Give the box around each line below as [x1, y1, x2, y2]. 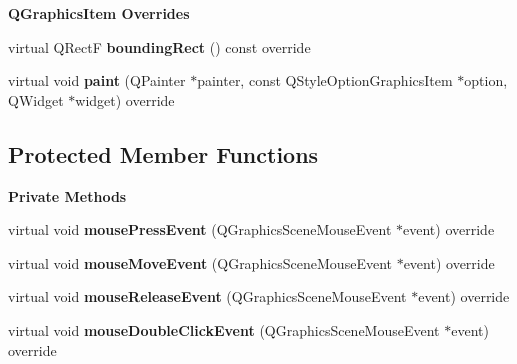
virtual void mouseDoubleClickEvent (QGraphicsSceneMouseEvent [8, 319, 440, 340]
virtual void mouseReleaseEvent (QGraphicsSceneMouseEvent [8, 286, 407, 307]
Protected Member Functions [8, 138, 319, 169]
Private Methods [8, 185, 127, 206]
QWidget [8, 89, 64, 110]
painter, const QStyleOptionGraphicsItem [197, 70, 453, 91]
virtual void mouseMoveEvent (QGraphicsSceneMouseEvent [8, 252, 392, 273]
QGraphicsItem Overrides [8, 3, 190, 23]
